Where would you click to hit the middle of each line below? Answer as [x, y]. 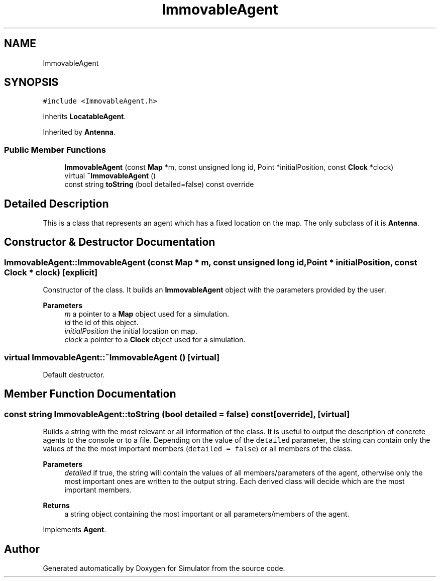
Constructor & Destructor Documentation [110, 242]
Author [22, 549]
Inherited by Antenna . [79, 132]
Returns [56, 506]
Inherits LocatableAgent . [84, 117]
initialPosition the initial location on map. [131, 331]
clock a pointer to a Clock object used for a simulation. [155, 340]
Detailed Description [57, 204]
